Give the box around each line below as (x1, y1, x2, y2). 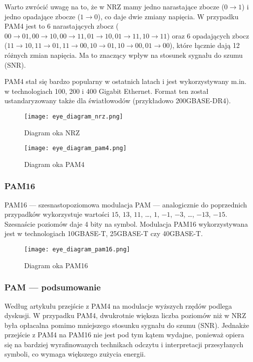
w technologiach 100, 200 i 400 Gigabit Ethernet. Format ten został (4, 85, 209, 96)
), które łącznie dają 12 (170, 40, 240, 50)
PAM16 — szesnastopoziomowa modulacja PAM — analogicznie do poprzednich (4, 199, 247, 209)
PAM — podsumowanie (4, 281, 101, 293)
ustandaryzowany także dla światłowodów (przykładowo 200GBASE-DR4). (4, 95, 231, 106)
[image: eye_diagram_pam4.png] (24, 145, 127, 152)
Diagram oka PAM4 (24, 159, 85, 169)
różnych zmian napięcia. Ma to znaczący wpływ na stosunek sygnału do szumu (4, 49, 243, 60)
